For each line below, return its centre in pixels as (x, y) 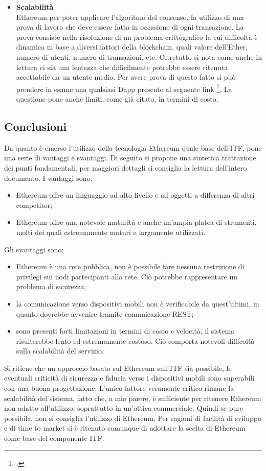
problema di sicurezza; (51, 286)
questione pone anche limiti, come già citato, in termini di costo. (117, 99)
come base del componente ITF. (54, 438)
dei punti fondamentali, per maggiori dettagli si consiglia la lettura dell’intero (126, 167)
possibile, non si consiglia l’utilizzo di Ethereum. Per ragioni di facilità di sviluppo (133, 418)
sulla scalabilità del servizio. (60, 351)
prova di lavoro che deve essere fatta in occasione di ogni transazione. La (130, 27)
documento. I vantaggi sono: (48, 178)
